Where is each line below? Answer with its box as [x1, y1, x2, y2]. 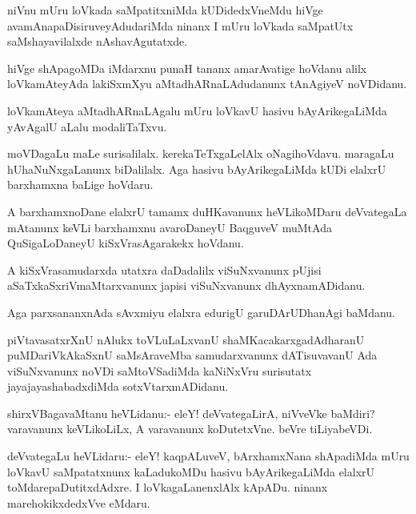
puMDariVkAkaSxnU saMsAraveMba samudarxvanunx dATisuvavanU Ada [7, 347, 378, 363]
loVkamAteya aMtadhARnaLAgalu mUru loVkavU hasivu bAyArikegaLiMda [7, 102, 387, 118]
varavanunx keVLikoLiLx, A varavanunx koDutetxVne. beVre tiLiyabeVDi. [7, 420, 373, 437]
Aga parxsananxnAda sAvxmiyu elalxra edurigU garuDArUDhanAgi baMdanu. [7, 303, 395, 320]
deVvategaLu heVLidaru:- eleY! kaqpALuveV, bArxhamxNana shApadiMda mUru [7, 448, 410, 464]
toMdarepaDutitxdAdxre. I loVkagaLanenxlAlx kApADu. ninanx [7, 479, 328, 496]
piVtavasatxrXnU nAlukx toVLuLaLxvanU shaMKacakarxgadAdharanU [7, 331, 365, 347]
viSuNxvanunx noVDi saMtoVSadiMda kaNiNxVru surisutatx [7, 362, 312, 379]
